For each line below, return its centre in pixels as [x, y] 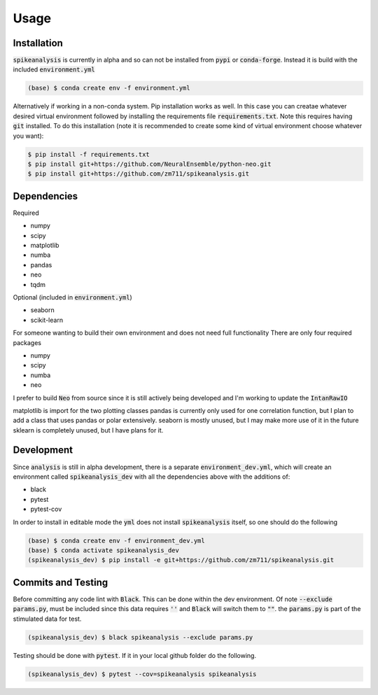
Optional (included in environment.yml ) [72, 297]
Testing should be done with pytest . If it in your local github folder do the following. [135, 655]
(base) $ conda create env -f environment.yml [109, 88]
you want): [28, 136]
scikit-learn [47, 320]
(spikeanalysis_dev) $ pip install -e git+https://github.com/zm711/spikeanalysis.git [181, 560]
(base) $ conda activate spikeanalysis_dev [104, 550]
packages [27, 342]
